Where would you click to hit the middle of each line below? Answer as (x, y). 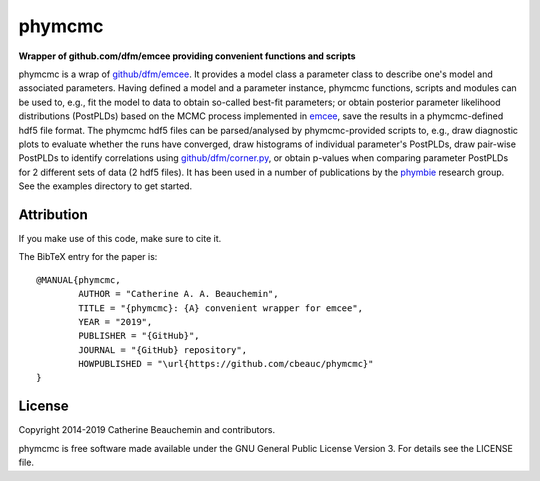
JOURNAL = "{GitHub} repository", (163, 349)
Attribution (53, 214)
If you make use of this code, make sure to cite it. (120, 238)
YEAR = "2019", (115, 321)
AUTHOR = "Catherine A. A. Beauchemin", (178, 294)
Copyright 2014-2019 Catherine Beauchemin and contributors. (146, 430)
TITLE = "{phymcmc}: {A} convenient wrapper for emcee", (221, 308)
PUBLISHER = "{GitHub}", (139, 336)
